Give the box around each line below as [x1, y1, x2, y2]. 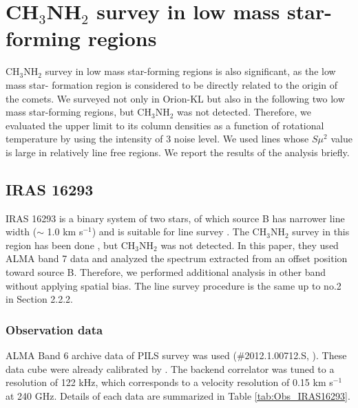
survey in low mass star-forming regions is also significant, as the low [45, 64, 336, 78]
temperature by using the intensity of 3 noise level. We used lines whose [6, 131, 309, 146]
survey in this [292, 224, 350, 239]
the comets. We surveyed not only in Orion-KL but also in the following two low [6, 91, 345, 105]
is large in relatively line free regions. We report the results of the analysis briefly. [6, 144, 350, 159]
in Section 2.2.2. [6, 292, 74, 306]
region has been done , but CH [6, 237, 136, 252]
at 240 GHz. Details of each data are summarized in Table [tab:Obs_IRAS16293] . [6, 388, 350, 402]
